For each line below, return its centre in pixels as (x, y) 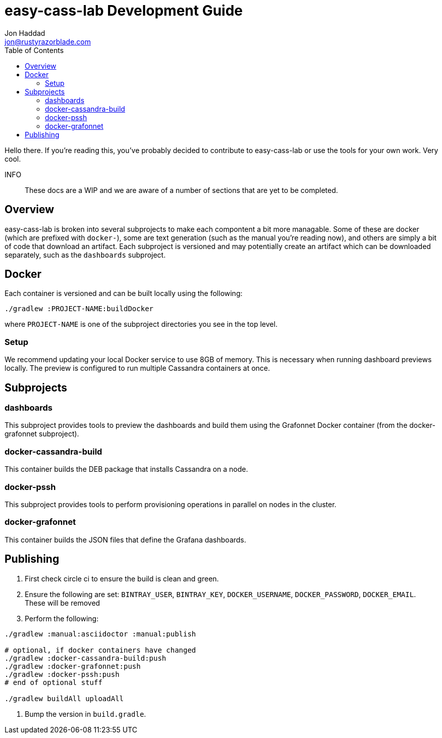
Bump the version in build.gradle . (86, 714)
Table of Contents (34, 50)
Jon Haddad (25, 33)
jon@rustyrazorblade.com (48, 41)
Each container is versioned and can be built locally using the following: (124, 293)
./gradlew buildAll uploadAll (64, 698)
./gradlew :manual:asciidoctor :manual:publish (100, 634)
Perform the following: (62, 618)
